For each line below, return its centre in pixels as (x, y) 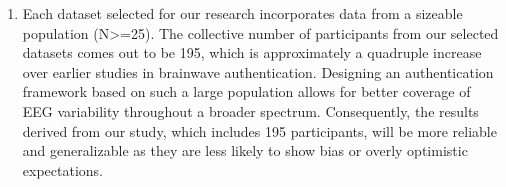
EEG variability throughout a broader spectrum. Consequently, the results (250, 110)
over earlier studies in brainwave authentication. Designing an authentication (258, 71)
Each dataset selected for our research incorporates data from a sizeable (242, 13)
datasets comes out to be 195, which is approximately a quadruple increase (252, 52)
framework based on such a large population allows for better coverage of (246, 91)
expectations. (62, 169)
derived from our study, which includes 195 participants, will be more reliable (259, 130)
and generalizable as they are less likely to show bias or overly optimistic (245, 150)
